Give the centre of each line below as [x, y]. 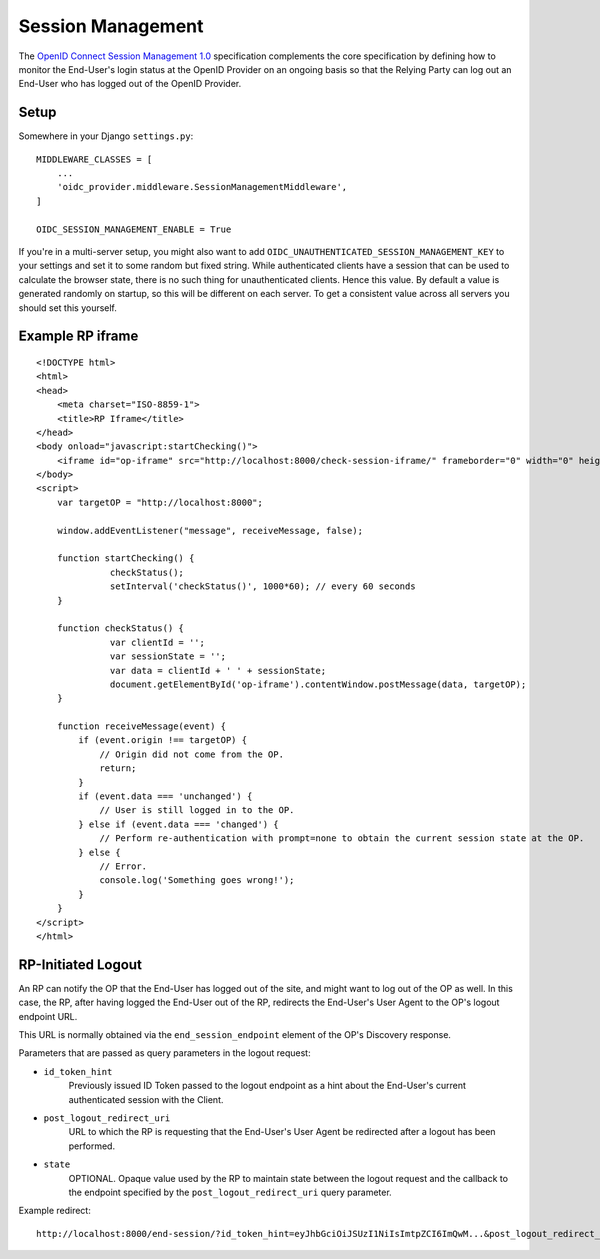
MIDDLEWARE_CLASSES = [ [94, 159]
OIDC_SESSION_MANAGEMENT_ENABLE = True [134, 229]
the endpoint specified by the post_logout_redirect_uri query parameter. [230, 1192]
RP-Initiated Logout [80, 964]
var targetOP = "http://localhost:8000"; [160, 502]
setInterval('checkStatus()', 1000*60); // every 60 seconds [263, 586]
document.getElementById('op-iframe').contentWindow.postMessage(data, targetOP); [318, 684]
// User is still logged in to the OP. [197, 810]
